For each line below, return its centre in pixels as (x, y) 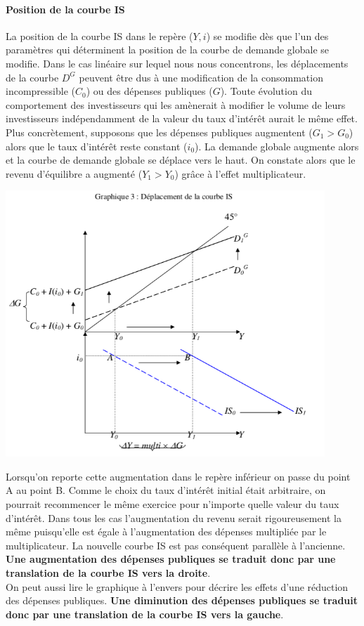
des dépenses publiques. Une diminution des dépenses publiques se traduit (182, 600)
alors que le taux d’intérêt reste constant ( (97, 146)
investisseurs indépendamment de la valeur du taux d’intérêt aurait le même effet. (182, 118)
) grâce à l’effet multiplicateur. (240, 173)
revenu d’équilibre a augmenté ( (74, 173)
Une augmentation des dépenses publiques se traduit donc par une (171, 559)
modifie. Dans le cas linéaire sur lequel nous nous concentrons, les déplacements (177, 63)
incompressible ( (40, 91)
